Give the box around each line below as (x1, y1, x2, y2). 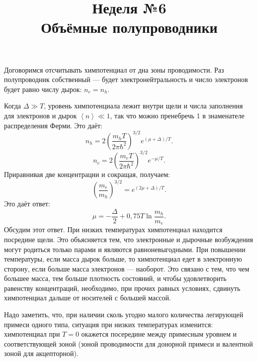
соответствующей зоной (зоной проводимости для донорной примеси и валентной (4, 338, 253, 349)
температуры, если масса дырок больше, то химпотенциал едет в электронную (4, 254, 242, 264)
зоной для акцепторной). (4, 348, 79, 359)
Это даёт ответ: (4, 198, 50, 209)
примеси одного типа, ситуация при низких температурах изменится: (4, 319, 213, 329)
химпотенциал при (4, 329, 60, 339)
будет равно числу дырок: (4, 84, 82, 94)
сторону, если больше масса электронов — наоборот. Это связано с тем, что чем (4, 263, 250, 273)
